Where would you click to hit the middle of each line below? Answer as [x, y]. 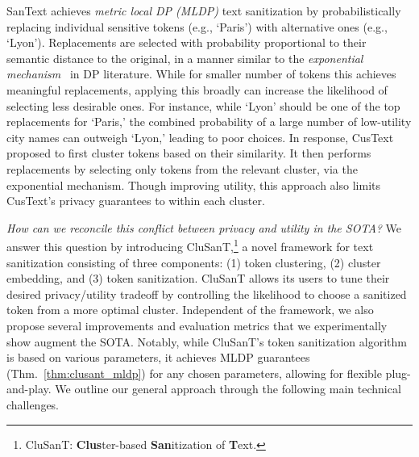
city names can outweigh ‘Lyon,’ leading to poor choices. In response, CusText [200, 137]
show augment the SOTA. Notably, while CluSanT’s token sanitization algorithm [207, 341]
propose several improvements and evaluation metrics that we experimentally [197, 325]
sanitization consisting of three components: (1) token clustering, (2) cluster [194, 262]
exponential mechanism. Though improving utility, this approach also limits [193, 184]
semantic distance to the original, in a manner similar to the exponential [185, 58]
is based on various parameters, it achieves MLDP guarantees [158, 357]
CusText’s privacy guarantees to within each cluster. [136, 201]
